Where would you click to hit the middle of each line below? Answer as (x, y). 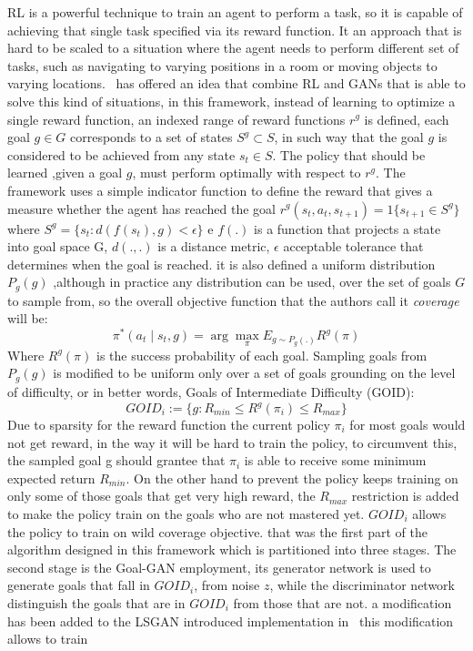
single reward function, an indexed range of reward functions (176, 119)
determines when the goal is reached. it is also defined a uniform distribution (221, 264)
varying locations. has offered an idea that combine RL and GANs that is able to (236, 83)
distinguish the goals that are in (96, 602)
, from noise (227, 585)
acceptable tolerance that (353, 246)
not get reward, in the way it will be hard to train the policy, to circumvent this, (232, 442)
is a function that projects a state (347, 228)
